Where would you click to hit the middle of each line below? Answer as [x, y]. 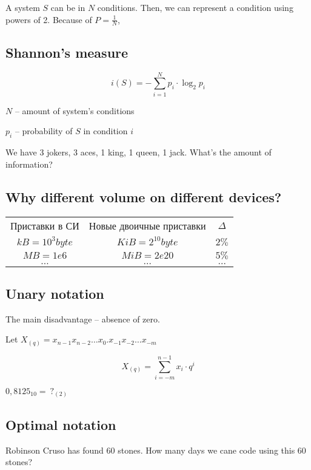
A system [23, 7]
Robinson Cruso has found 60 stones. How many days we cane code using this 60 [156, 450]
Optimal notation [61, 424]
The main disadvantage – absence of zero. [83, 318]
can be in [68, 7]
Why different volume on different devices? [144, 196]
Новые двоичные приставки [147, 225]
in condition [105, 131]
